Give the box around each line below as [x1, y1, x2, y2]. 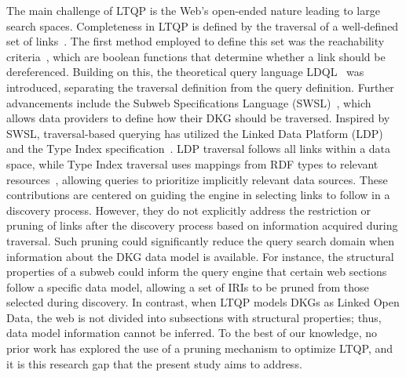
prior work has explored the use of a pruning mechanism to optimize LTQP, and [6, 340, 393, 357]
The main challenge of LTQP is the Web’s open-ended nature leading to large [6, 2, 380, 18]
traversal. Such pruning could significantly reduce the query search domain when [6, 232, 395, 248]
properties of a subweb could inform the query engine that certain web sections [6, 263, 387, 280]
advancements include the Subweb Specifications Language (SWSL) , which [6, 94, 371, 111]
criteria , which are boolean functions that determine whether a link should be [6, 48, 386, 64]
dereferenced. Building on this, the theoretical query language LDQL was [6, 63, 364, 80]
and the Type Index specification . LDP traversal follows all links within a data [6, 140, 391, 157]
